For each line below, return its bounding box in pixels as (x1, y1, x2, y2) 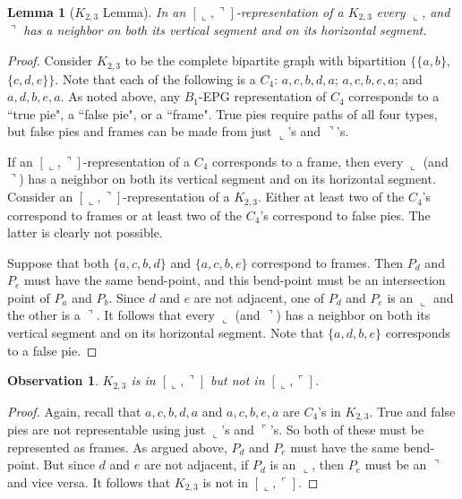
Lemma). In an (102, 3, 186, 21)
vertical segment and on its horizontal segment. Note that (7, 323, 324, 342)
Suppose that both (7, 253, 109, 271)
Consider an (7, 187, 73, 206)
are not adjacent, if (143, 455, 249, 474)
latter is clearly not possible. (7, 223, 163, 242)
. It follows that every (96, 305, 216, 324)
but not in (210, 371, 265, 390)
